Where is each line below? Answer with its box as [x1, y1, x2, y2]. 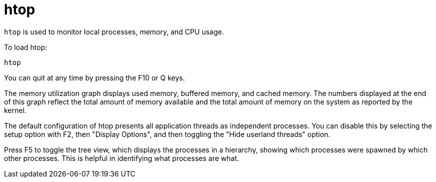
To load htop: [4, 42, 47, 51]
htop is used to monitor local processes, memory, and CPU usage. [4, 27, 224, 36]
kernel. [4, 105, 26, 114]
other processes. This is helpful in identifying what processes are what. [4, 153, 239, 162]
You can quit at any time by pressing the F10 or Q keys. [4, 73, 185, 82]
